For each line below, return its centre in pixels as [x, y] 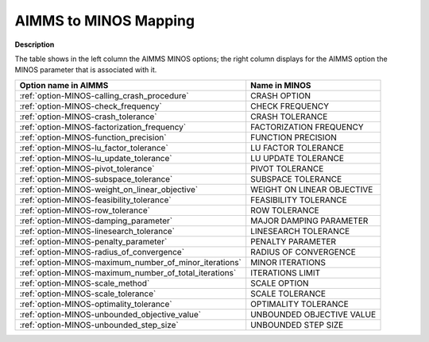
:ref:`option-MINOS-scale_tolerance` [88, 294]
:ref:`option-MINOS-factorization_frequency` [103, 127]
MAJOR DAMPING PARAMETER [309, 221]
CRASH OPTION [281, 95]
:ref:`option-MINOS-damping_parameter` [96, 221]
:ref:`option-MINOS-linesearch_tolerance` [97, 231]
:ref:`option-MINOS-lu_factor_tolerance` [94, 148]
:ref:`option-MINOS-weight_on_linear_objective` [109, 189]
